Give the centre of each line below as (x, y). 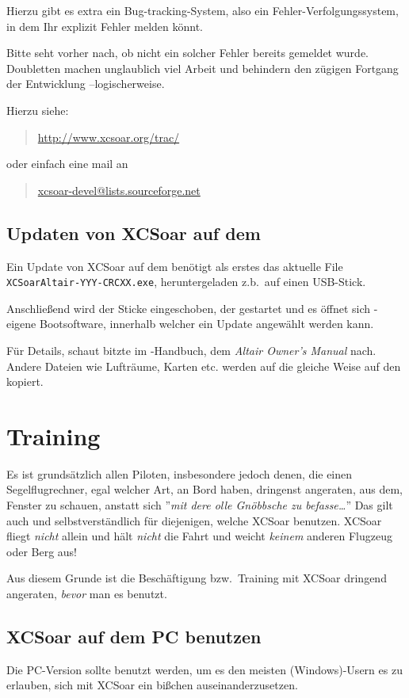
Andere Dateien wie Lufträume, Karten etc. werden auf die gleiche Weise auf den (204, 366)
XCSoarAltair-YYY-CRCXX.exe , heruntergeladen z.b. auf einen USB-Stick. (186, 282)
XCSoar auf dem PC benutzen (134, 637)
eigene (21, 324)
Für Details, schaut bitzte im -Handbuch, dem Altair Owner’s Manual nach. (191, 350)
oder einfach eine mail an (67, 164)
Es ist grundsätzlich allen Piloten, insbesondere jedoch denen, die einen (180, 473)
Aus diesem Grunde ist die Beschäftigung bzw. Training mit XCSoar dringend (197, 578)
